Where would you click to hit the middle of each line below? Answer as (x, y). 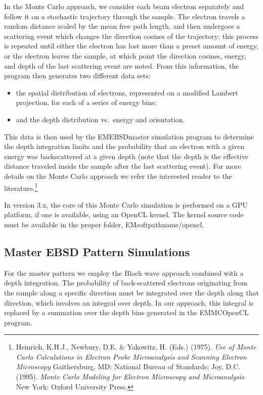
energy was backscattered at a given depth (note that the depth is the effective (126, 156)
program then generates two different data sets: (77, 76)
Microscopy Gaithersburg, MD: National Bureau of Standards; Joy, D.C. (128, 366)
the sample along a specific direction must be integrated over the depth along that (131, 292)
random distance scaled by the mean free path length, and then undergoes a (122, 26)
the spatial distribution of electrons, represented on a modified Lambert (127, 92)
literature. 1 (21, 187)
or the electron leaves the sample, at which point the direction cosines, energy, (125, 55)
